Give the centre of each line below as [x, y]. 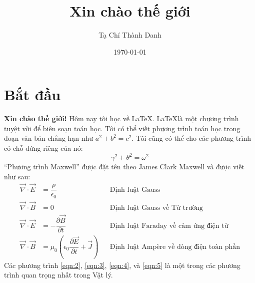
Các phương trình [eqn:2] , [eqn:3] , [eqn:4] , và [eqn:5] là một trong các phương [122, 265]
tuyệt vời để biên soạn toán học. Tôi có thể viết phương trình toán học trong [122, 128]
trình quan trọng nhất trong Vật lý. [58, 275]
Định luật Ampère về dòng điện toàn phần [175, 247]
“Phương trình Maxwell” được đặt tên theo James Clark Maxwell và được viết [124, 167]
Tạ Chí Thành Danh [130, 35]
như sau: [17, 176]
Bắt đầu [32, 94]
